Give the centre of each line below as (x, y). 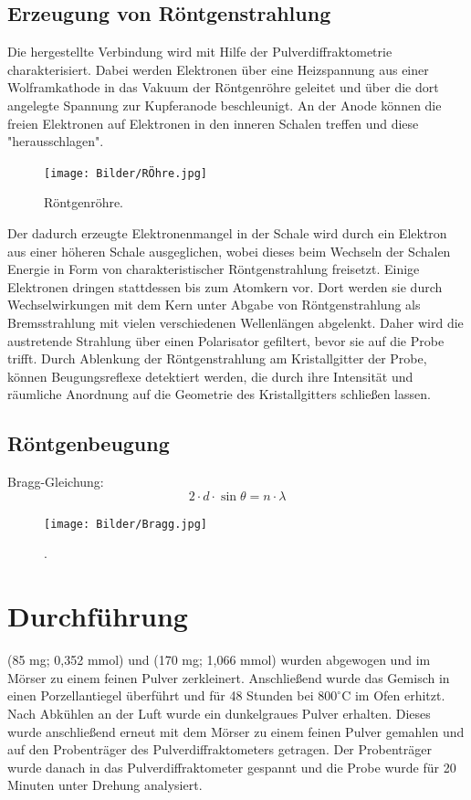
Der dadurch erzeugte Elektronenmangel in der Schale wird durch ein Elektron (227, 233)
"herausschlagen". (56, 141)
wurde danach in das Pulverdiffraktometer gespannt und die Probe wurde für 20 (232, 767)
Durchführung (98, 616)
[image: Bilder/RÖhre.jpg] (126, 173)
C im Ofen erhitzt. (393, 695)
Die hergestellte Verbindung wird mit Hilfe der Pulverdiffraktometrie (200, 52)
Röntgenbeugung (89, 443)
